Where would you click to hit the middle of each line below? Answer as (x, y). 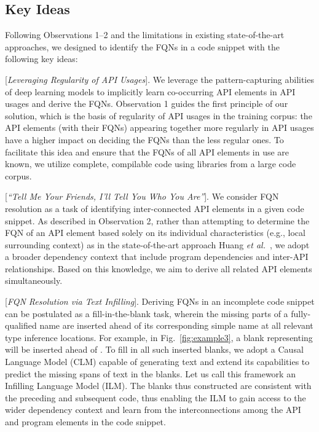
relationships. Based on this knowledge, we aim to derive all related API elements (159, 268)
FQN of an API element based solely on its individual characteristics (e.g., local (155, 233)
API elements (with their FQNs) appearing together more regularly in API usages (159, 128)
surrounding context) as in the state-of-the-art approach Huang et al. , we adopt (157, 244)
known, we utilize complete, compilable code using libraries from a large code (151, 164)
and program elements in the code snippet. (85, 422)
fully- (301, 313)
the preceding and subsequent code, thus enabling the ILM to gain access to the (156, 397)
